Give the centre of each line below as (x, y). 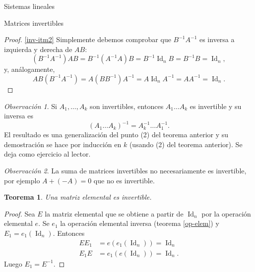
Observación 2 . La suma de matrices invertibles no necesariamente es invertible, (125, 171)
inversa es (19, 116)
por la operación (226, 213)
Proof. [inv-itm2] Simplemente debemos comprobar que (88, 39)
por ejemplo (22, 180)
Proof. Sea (20, 213)
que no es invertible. (124, 180)
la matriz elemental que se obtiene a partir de (114, 213)
